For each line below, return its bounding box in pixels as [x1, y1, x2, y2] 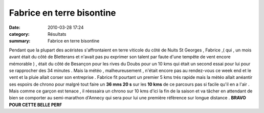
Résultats [47, 31, 66, 37]
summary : [9, 38, 31, 44]
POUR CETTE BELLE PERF [9, 102, 62, 108]
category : [9, 31, 30, 37]
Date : [9, 24, 21, 30]
